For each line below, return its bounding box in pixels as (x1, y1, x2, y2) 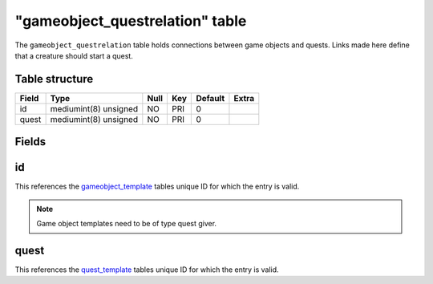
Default (196, 92, 225, 103)
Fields (14, 135, 47, 148)
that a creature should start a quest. (14, 51, 134, 60)
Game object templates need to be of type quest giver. (36, 219, 216, 229)
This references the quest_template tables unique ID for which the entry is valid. (14, 265, 280, 274)
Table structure (14, 72, 94, 86)
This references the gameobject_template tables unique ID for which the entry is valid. (14, 181, 300, 192)
